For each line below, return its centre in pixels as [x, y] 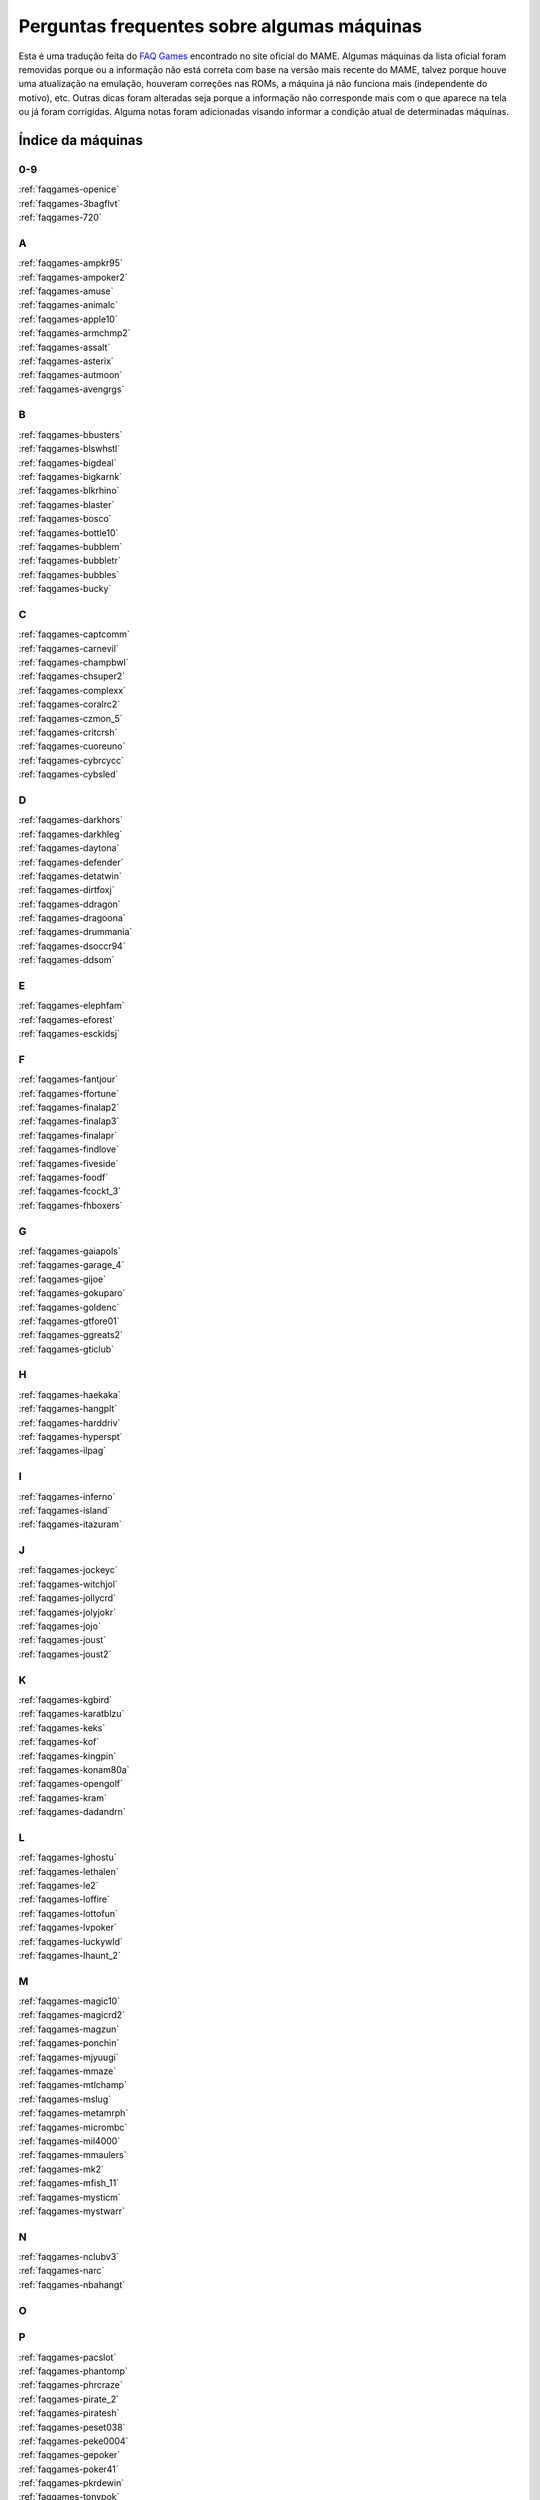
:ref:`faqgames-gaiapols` [70, 1251]
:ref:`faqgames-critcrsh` [68, 732]
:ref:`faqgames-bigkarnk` [70, 477]
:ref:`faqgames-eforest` [67, 1019]
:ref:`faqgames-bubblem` [70, 546]
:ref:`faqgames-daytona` [69, 848]
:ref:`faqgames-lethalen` [68, 1871]
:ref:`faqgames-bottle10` [68, 532]
